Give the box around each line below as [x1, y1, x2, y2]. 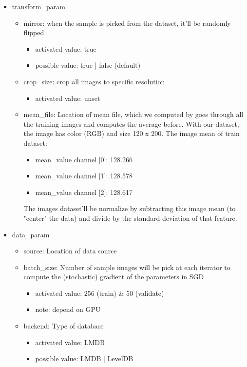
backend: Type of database [23, 321, 104, 331]
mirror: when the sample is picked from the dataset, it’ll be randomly [23, 18, 231, 28]
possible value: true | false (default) [35, 60, 141, 70]
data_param [12, 229, 50, 239]
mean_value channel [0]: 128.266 [35, 154, 133, 164]
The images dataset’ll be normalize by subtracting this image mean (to [23, 203, 236, 213]
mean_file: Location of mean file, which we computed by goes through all [23, 109, 244, 119]
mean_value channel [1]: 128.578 [35, 171, 133, 181]
